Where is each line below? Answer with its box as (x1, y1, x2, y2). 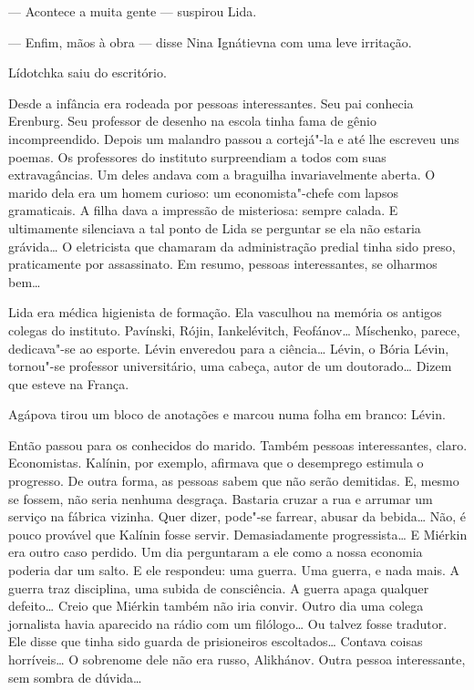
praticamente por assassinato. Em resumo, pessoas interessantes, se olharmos (8, 254, 438, 273)
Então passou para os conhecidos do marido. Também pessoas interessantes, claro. (8, 435, 468, 454)
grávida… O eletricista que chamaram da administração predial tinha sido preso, (8, 236, 456, 255)
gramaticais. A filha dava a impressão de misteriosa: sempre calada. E (8, 201, 398, 220)
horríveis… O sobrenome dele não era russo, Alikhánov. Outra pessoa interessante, (8, 650, 466, 668)
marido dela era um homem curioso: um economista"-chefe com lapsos (8, 182, 398, 201)
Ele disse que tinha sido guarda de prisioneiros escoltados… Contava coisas (8, 632, 423, 651)
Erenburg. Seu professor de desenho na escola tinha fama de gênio (8, 111, 376, 130)
